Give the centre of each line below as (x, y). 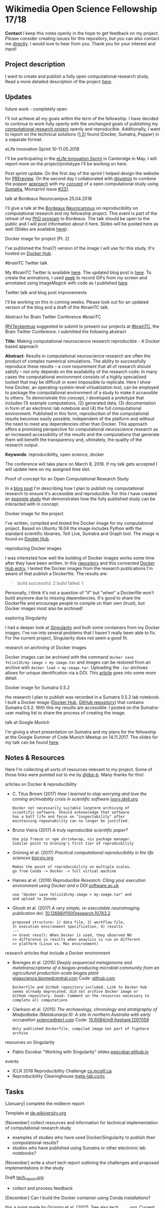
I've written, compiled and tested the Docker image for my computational (79, 523)
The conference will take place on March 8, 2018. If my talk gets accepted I (81, 464)
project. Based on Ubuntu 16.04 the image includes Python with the (73, 528)
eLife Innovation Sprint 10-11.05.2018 (42, 149)
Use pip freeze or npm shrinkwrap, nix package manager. (72, 839)
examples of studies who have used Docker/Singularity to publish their (84, 1138)
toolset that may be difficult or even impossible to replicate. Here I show (78, 382)
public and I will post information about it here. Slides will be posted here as (82, 224)
